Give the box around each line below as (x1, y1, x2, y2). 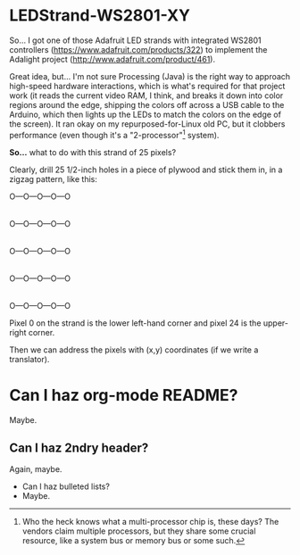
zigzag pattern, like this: (9, 173, 98, 184)
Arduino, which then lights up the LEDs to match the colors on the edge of (9, 109, 281, 120)
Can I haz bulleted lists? (21, 481, 110, 492)
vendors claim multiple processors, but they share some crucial (21, 526, 256, 536)
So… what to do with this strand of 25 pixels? (9, 146, 177, 157)
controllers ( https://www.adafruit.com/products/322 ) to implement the (9, 44, 268, 54)
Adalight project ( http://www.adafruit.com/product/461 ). (9, 54, 216, 64)
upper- (262, 318, 288, 328)
